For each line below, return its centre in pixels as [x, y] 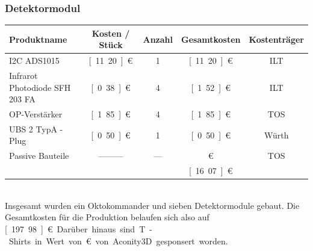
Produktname [38, 39]
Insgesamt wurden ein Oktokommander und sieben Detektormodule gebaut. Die [152, 205]
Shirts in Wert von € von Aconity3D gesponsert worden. [118, 240]
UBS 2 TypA [33, 129]
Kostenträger [276, 39]
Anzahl [158, 39]
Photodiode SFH [40, 87]
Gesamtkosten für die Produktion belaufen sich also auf [107, 217]
